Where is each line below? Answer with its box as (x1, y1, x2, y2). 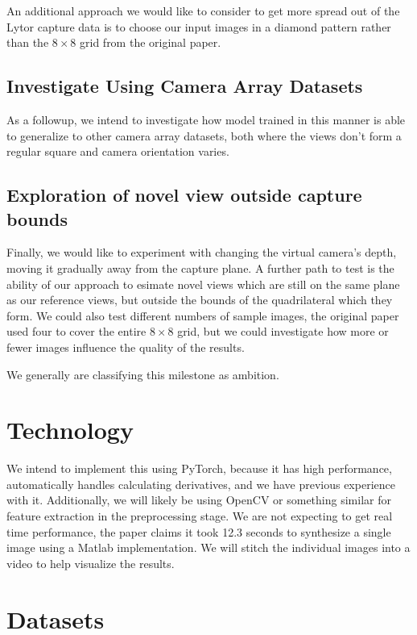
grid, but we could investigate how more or (177, 323, 389, 340)
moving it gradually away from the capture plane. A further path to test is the (6, 259, 394, 276)
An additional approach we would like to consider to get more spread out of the (6, 2, 400, 19)
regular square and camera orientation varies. (6, 143, 229, 160)
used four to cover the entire (6, 323, 147, 340)
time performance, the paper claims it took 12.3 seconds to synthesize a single (6, 523, 391, 540)
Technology (6, 413, 134, 446)
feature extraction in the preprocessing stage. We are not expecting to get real (6, 508, 393, 524)
